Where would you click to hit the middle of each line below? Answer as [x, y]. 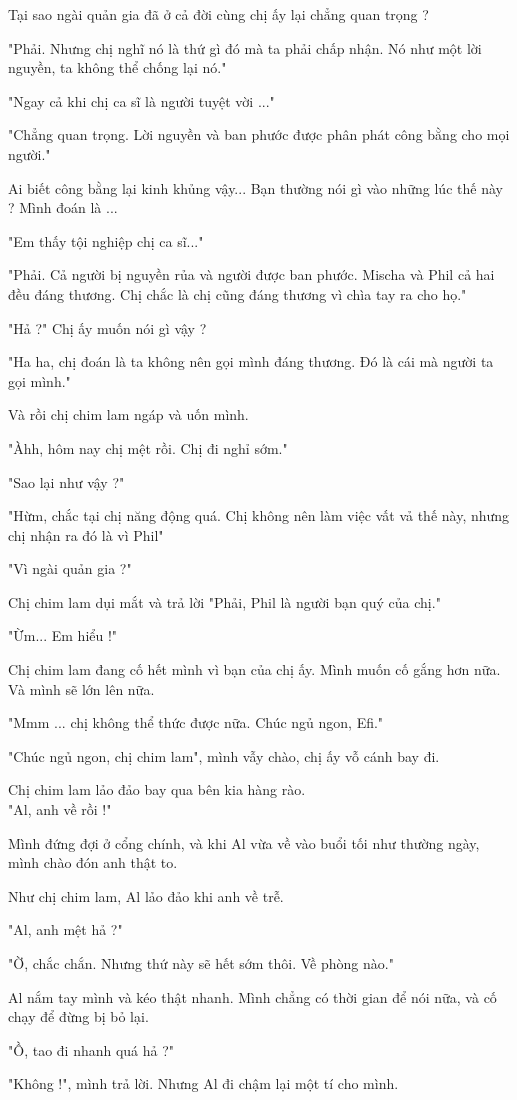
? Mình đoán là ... [63, 207]
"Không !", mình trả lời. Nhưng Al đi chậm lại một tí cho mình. [203, 1083]
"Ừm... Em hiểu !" [63, 635]
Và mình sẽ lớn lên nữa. [81, 688]
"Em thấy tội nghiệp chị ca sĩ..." [106, 240]
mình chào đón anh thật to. [93, 862]
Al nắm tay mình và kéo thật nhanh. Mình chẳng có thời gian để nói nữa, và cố [252, 996]
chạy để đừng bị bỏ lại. [78, 1016]
